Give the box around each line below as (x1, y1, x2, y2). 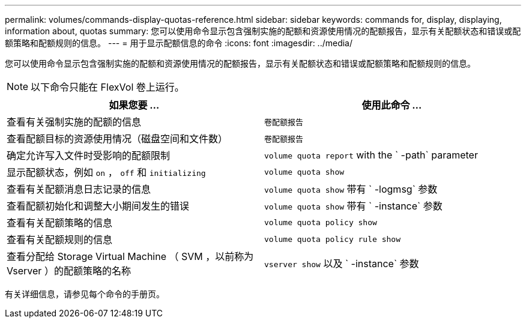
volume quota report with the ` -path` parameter (264, 149, 478, 161)
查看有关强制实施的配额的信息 (7, 116, 142, 128)
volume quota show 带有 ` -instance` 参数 (264, 200, 443, 212)
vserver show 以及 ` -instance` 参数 (264, 258, 419, 270)
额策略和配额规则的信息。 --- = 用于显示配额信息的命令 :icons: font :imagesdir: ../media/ (5, 38, 353, 48)
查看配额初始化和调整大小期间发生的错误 (7, 200, 190, 212)
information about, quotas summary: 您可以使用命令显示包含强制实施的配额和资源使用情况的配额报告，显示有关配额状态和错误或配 (5, 26, 521, 36)
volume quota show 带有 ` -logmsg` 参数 (264, 183, 438, 195)
